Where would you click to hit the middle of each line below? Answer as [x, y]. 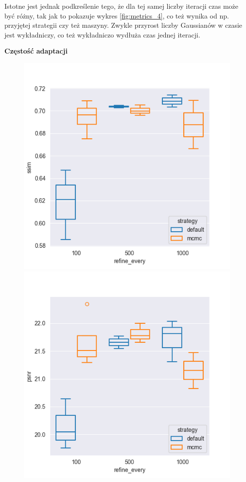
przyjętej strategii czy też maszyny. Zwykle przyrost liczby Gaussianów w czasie [123, 25]
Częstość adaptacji [36, 51]
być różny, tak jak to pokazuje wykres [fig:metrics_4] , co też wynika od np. [117, 15]
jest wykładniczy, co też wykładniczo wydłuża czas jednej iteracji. [102, 34]
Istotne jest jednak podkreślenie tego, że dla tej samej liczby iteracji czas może [122, 6]
